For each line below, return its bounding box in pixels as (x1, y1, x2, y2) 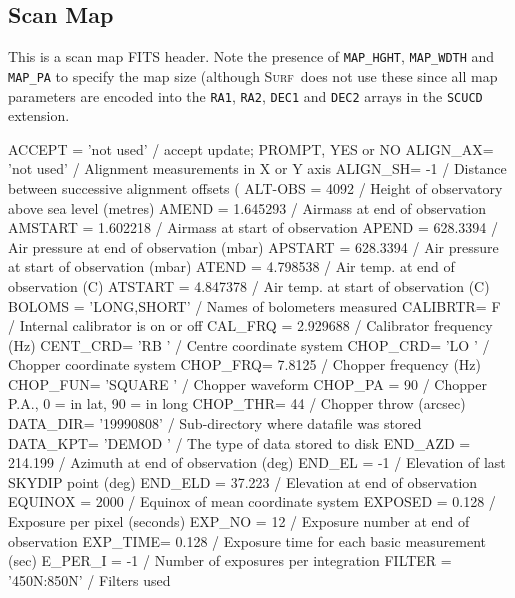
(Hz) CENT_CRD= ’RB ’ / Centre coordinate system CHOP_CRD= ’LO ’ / (8, 334, 490, 355)
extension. (8, 105, 70, 126)
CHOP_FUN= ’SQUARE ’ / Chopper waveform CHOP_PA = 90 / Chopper (8, 373, 487, 394)
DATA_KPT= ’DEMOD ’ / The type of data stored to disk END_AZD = (8, 432, 471, 453)
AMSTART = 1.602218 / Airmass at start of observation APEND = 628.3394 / (8, 217, 499, 238)
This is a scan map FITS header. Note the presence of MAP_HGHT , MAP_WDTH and (8, 46, 495, 67)
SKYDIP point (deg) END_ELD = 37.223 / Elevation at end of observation (8, 471, 478, 492)
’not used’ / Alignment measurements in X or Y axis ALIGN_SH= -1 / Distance (8, 158, 507, 179)
